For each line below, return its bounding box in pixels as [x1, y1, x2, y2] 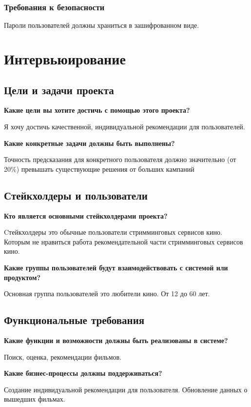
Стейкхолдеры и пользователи [4, 187, 148, 203]
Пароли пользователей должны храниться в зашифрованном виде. [4, 20, 199, 30]
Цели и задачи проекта [4, 82, 114, 97]
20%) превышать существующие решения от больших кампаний [4, 163, 194, 174]
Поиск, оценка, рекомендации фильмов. [4, 351, 122, 362]
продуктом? [4, 272, 41, 282]
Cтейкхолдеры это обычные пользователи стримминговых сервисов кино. [4, 227, 222, 237]
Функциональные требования [4, 312, 145, 327]
